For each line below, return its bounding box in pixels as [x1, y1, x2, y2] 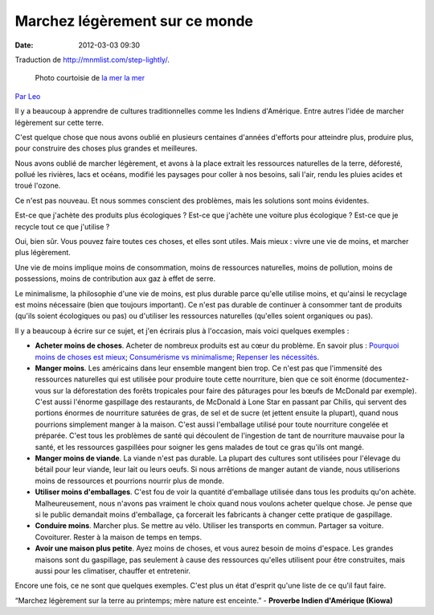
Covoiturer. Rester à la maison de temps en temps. [35, 532, 203, 542]
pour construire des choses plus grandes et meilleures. [14, 143, 198, 153]
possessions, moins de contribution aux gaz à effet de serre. [14, 274, 216, 283]
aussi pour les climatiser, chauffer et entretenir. [35, 566, 191, 576]
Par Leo [14, 91, 41, 101]
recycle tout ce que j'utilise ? [14, 221, 110, 231]
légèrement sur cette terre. [14, 118, 104, 127]
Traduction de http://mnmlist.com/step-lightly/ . [14, 55, 170, 64]
